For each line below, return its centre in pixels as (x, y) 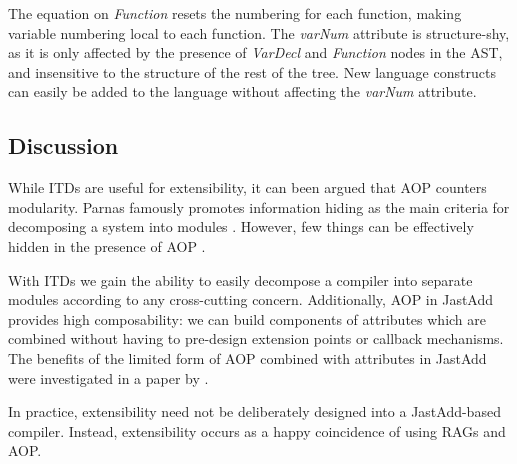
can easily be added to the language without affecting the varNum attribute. (242, 91)
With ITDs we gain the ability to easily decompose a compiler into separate (240, 279)
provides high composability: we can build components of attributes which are (247, 318)
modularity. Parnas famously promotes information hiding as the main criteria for (259, 206)
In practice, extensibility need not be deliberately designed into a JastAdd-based (254, 411)
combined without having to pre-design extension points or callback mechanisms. (256, 338)
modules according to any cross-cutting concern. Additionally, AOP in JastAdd (251, 299)
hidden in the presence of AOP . (107, 245)
